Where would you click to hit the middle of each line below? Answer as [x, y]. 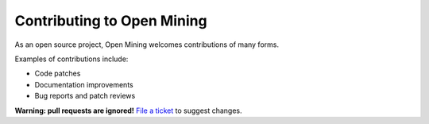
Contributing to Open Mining [111, 21]
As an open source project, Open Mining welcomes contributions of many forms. [147, 45]
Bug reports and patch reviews [85, 96]
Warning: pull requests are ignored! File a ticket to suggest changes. [128, 110]
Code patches [58, 74]
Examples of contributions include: [71, 59]
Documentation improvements [84, 84]
